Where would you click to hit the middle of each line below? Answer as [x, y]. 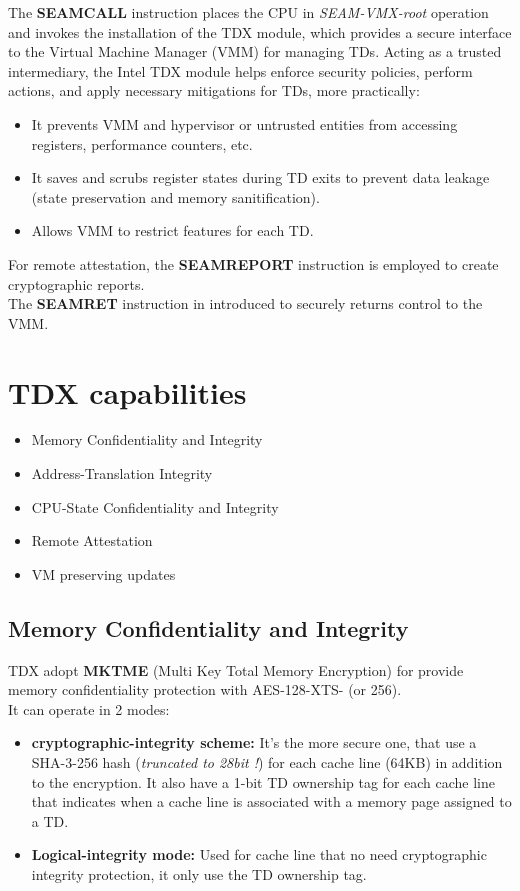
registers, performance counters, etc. [142, 143]
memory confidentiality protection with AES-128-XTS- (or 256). [205, 689]
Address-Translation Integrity [122, 473]
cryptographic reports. [76, 283]
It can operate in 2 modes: [89, 708]
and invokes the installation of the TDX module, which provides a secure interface [260, 31]
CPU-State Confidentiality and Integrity [155, 506]
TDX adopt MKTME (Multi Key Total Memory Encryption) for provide [236, 669]
